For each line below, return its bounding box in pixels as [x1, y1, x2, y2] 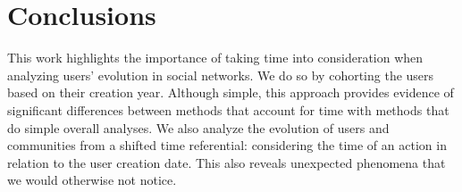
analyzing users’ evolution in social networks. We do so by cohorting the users [7, 65, 434, 84]
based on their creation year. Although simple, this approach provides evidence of [7, 83, 454, 102]
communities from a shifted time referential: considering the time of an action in [7, 136, 447, 154]
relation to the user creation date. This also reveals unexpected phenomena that [7, 153, 446, 171]
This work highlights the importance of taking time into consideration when [7, 48, 424, 67]
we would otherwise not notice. [7, 171, 177, 189]
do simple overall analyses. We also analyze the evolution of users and [7, 118, 390, 137]
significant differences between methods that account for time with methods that [7, 100, 449, 119]
